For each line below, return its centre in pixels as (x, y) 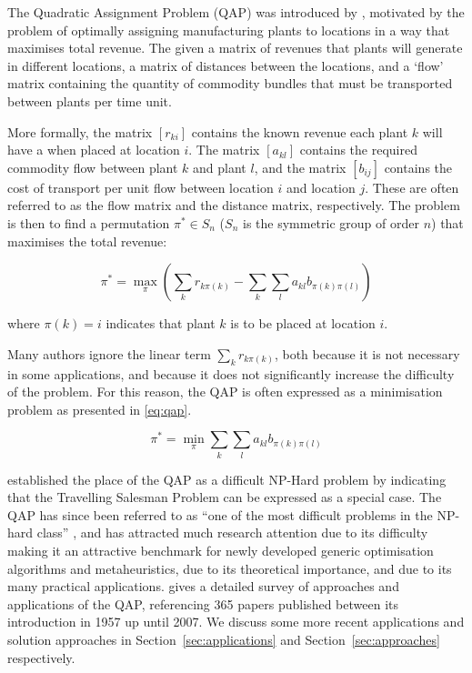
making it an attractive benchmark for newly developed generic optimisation (221, 551)
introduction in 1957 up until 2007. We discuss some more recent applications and (236, 622)
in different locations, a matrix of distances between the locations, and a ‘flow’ (226, 65)
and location (321, 187)
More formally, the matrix (80, 131)
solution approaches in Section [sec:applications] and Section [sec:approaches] (224, 640)
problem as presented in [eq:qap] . (100, 409)
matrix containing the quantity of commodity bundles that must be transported (230, 83)
